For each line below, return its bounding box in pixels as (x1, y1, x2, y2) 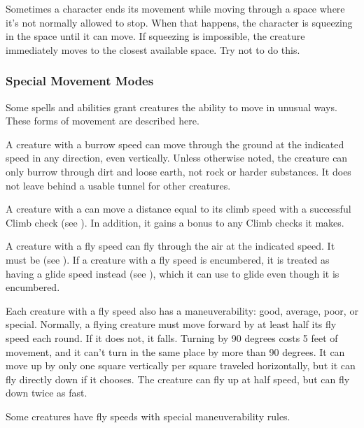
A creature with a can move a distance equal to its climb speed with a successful (6, 201, 351, 216)
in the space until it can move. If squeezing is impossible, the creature (6, 29, 305, 43)
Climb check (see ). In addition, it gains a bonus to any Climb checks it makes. (6, 215, 344, 229)
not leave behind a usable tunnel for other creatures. (6, 178, 231, 192)
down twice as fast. (6, 385, 87, 400)
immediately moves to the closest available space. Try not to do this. (6, 42, 300, 57)
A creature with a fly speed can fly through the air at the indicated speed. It (6, 238, 335, 253)
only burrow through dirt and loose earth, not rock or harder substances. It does (6, 164, 351, 178)
